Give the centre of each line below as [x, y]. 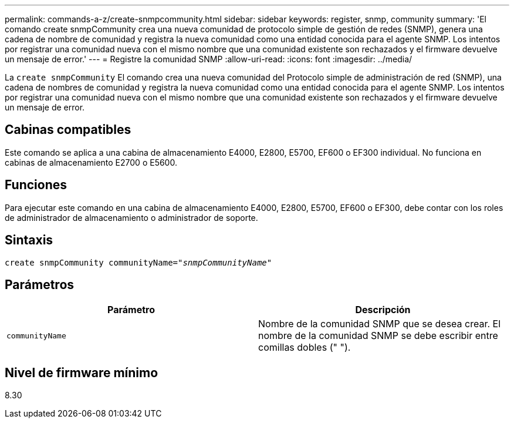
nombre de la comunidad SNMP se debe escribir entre [378, 336]
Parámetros [40, 284]
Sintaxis [29, 240]
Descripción [383, 310]
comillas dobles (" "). [305, 348]
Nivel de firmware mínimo [82, 372]
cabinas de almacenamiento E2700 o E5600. [91, 162]
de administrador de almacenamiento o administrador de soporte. [131, 217]
